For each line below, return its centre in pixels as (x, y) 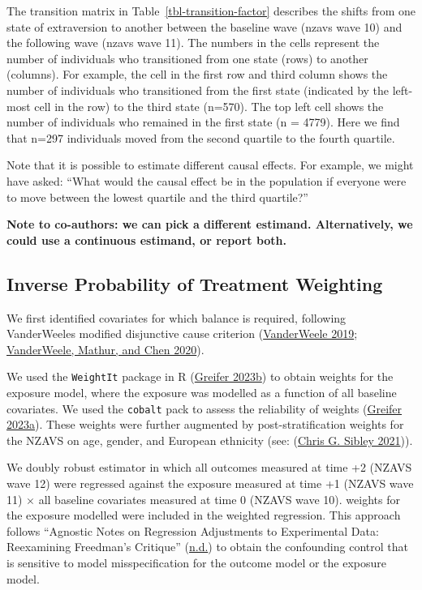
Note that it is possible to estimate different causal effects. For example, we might (210, 165)
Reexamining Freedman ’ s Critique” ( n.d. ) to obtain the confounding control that (207, 547)
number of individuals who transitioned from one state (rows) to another (187, 58)
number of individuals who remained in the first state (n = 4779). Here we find (203, 122)
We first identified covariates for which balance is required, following (177, 317)
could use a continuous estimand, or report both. (147, 239)
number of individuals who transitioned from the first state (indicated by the (198, 90)
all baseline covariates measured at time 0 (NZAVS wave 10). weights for (219, 499)
